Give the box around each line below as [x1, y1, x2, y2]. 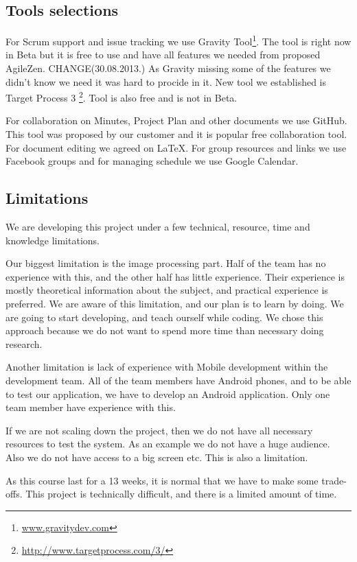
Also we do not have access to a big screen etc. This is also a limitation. [5, 449, 308, 464]
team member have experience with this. [5, 400, 176, 414]
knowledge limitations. [5, 233, 100, 247]
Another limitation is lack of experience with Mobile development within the [5, 360, 328, 374]
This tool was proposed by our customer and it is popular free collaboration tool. [5, 127, 347, 141]
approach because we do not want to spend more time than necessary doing [5, 323, 324, 338]
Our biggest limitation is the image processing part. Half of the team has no [5, 256, 326, 270]
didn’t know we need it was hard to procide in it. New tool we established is [5, 74, 327, 89]
